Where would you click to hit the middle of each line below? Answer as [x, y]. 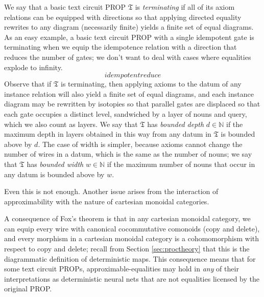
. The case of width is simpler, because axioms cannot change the [140, 144]
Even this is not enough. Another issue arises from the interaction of [111, 191]
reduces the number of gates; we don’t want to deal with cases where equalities [128, 57]
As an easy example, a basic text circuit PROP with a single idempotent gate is [129, 37]
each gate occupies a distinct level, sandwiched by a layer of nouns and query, [126, 113]
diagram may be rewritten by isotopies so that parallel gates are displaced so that [132, 104]
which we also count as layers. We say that [71, 124]
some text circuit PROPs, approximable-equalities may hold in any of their [122, 269]
